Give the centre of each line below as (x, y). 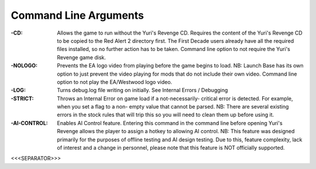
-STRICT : (22, 98)
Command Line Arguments (78, 15)
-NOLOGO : (24, 66)
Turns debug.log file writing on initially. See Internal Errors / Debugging (142, 90)
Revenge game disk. (82, 57)
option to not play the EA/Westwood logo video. (115, 82)
